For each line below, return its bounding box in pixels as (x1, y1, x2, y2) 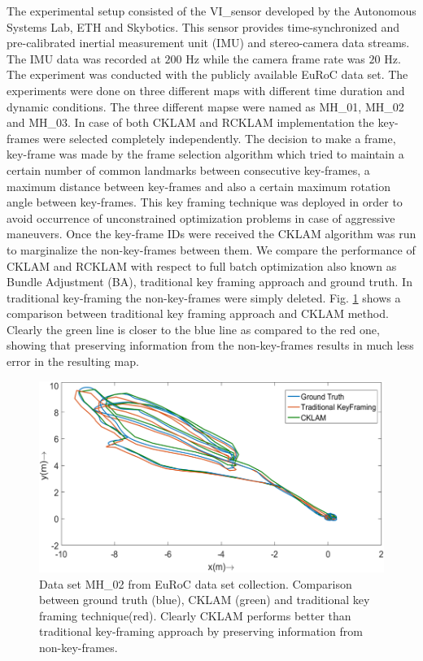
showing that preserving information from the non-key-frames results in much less (7, 337, 414, 354)
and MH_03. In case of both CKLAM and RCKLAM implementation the (7, 114, 374, 131)
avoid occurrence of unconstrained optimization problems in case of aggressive (7, 209, 395, 226)
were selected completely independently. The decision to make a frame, (42, 129, 396, 146)
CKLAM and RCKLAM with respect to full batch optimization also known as (7, 257, 397, 274)
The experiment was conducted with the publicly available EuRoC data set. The (7, 66, 408, 83)
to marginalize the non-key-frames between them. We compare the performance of (7, 241, 416, 258)
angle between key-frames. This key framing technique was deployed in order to (7, 194, 403, 211)
